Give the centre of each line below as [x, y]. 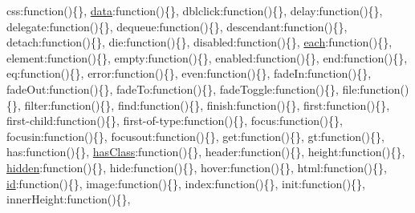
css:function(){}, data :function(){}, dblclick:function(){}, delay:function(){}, [195, 10]
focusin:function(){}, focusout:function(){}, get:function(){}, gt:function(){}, [195, 136]
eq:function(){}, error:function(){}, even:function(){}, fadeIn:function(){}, [189, 73]
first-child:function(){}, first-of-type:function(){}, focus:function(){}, [175, 121]
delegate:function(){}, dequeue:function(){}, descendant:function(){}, [177, 26]
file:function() [376, 88]
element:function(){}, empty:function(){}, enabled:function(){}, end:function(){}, [207, 57]
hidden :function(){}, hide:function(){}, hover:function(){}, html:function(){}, [197, 167]
